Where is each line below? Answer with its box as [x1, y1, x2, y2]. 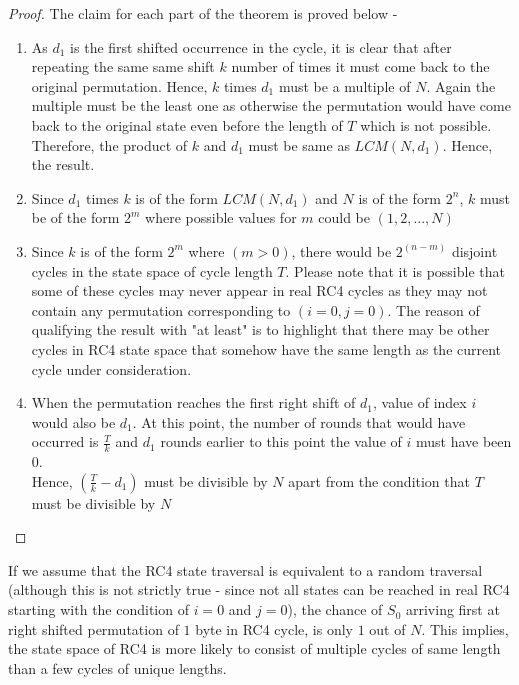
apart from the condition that [288, 470, 470, 491]
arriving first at [405, 599, 500, 620]
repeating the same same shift [31, 56, 215, 77]
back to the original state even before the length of [31, 114, 343, 135]
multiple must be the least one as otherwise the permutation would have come [31, 95, 511, 116]
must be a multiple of [278, 75, 411, 96]
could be [318, 207, 371, 228]
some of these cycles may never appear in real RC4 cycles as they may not [31, 280, 488, 301]
